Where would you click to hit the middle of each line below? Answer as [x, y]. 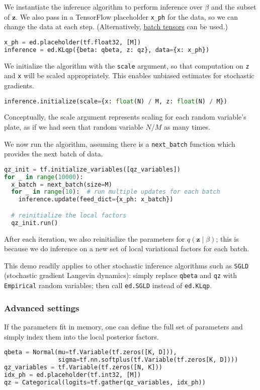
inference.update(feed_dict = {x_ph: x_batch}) [96, 200]
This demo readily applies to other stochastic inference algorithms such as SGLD [126, 265]
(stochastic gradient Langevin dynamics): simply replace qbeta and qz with [120, 275]
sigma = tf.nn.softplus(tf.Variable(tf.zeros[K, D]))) [148, 360]
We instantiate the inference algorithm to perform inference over [103, 7]
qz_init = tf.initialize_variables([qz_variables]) [92, 169]
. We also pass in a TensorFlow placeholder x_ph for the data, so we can [127, 16]
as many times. [187, 126]
